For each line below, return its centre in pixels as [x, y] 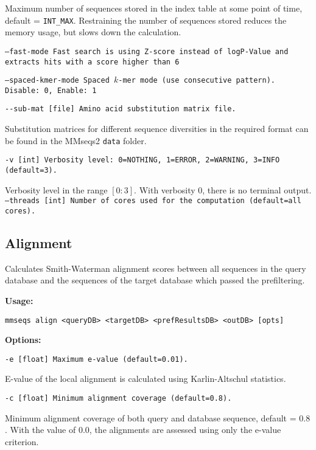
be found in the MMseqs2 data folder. [76, 140]
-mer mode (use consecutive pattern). [197, 81]
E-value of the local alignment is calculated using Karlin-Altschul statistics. [146, 379]
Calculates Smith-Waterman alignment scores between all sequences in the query [156, 268]
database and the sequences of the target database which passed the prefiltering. [155, 280]
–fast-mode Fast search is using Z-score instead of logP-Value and [147, 51]
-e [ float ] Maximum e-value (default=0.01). [97, 359]
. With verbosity [165, 189]
